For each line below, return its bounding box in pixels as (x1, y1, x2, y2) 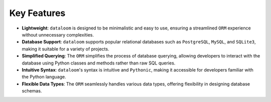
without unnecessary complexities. (22, 31, 94, 37)
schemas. (22, 88, 42, 94)
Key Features (9, 7, 66, 18)
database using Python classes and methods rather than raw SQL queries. (22, 60, 176, 66)
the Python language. (22, 74, 66, 80)
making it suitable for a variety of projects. (22, 45, 109, 52)
